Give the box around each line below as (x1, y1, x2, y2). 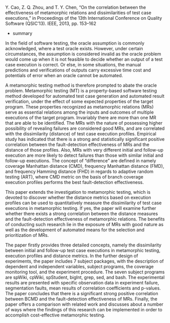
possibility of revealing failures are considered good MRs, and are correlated (5, 125, 165, 131)
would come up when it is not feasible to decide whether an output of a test (5, 56, 163, 62)
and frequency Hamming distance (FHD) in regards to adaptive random (5, 168, 154, 174)
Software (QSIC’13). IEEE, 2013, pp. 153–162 (5, 20, 97, 26)
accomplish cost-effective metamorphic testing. (5, 312, 105, 318)
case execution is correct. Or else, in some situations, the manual (5, 62, 142, 67)
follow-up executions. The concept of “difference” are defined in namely (5, 158, 156, 164)
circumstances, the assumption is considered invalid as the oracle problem (5, 51, 161, 57)
